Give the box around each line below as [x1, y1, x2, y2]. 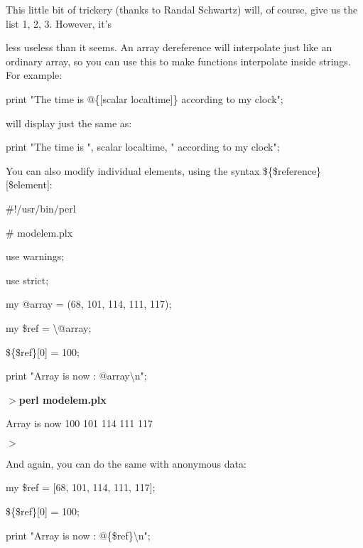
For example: [6, 68, 63, 82]
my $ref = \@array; [6, 320, 92, 335]
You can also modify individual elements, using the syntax [6, 163, 260, 178]
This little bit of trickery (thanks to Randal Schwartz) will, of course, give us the [6, 2, 358, 16]
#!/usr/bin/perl [6, 200, 76, 215]
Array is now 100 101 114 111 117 [6, 416, 153, 431]
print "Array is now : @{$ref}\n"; [6, 527, 151, 542]
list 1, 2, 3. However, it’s [6, 16, 112, 31]
